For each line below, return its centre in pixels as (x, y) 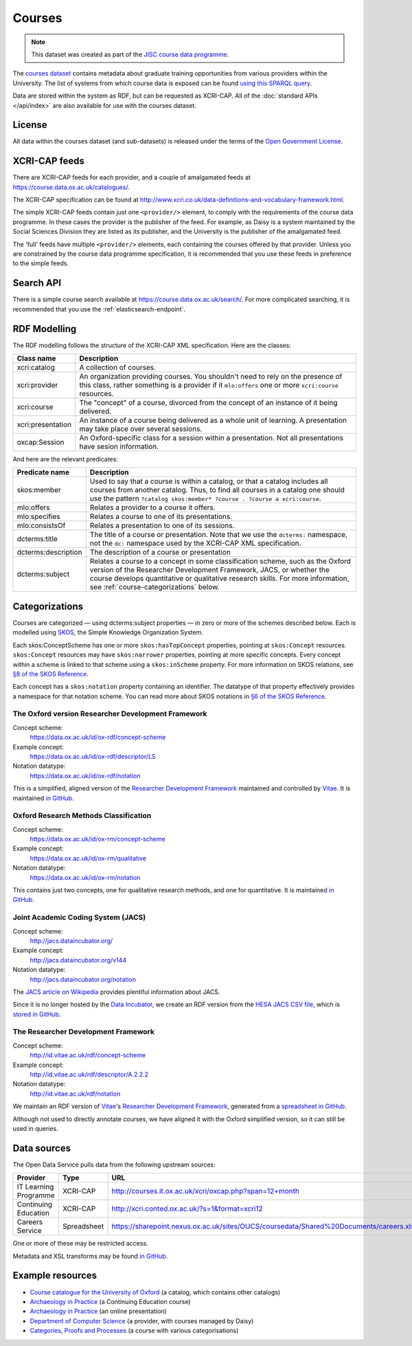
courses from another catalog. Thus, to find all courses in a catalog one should (217, 490)
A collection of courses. (118, 368)
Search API (37, 283)
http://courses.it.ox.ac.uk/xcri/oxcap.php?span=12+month (206, 1191)
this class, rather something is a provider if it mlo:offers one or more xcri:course (209, 385)
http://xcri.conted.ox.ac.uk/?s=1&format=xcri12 (187, 1209)
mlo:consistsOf (41, 526)
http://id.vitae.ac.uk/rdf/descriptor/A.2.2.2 (89, 1074)
